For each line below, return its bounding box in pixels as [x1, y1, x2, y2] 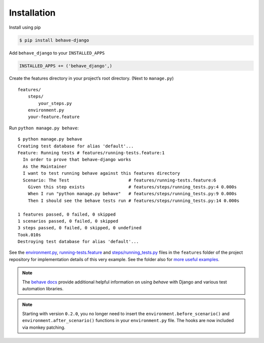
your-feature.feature [27, 114, 80, 120]
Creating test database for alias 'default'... [18, 143, 134, 149]
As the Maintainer [22, 163, 67, 169]
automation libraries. [22, 286, 64, 292]
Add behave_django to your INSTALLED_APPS [9, 50, 105, 56]
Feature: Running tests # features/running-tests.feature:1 [18, 150, 165, 156]
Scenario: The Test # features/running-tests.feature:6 [22, 177, 217, 183]
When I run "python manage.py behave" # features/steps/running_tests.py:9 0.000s [27, 191, 237, 197]
